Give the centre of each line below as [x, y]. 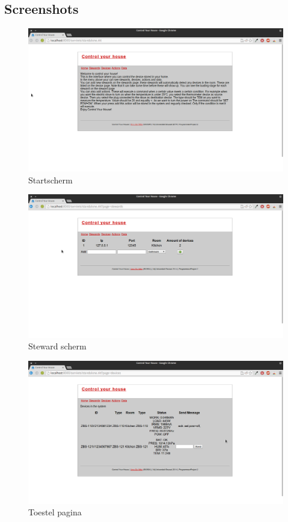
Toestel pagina [55, 512]
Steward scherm [57, 346]
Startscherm [51, 180]
